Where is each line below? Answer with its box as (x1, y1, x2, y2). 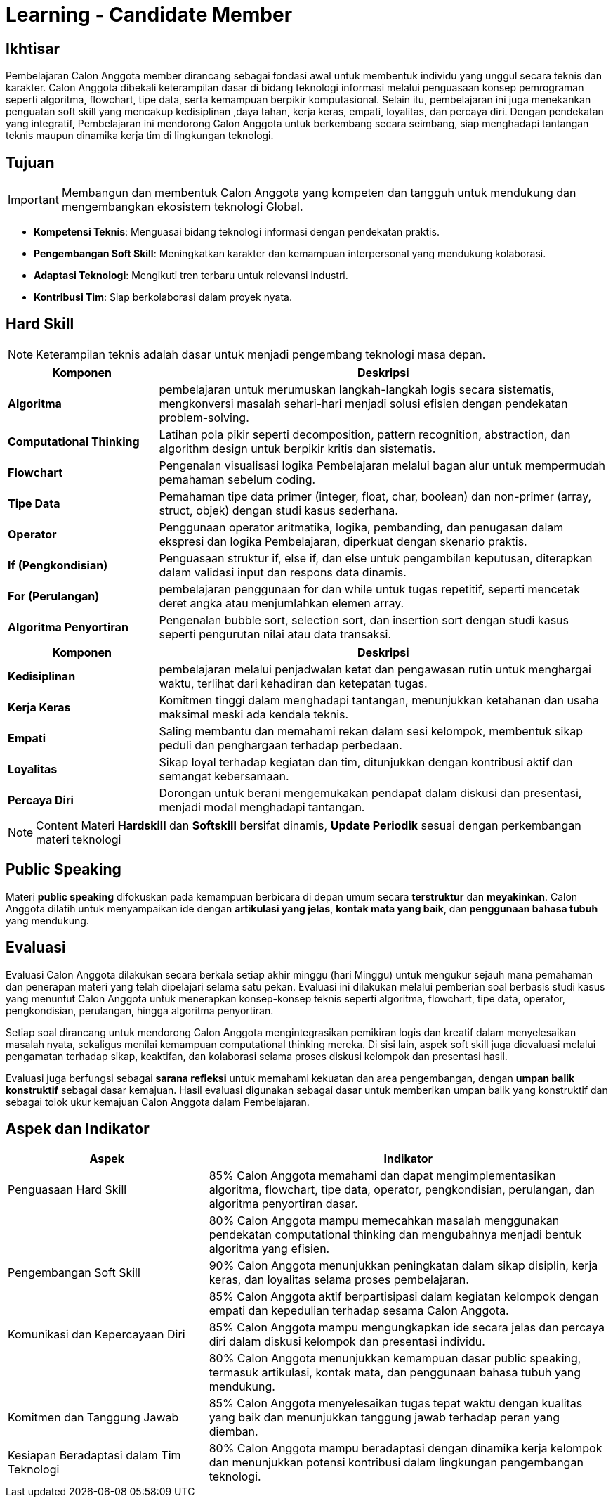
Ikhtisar (6, 39, 60, 58)
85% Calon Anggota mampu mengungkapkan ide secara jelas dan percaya (209, 1320, 605, 1335)
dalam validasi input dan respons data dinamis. (159, 565, 407, 579)
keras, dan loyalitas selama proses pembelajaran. (209, 1272, 469, 1287)
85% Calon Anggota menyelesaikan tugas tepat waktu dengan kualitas (209, 1396, 583, 1411)
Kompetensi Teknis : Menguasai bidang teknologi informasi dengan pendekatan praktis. (34, 226, 440, 238)
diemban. (209, 1424, 258, 1439)
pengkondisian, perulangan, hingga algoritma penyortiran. (6, 1004, 274, 1017)
